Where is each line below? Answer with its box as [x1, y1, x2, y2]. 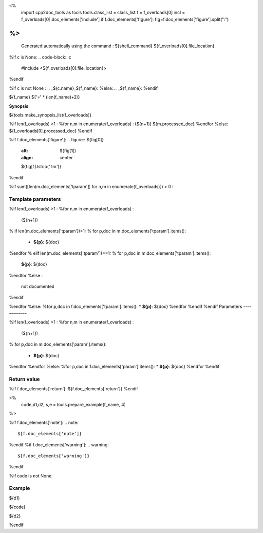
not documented [21, 283, 55, 289]
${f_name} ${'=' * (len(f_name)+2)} [9, 94, 80, 100]
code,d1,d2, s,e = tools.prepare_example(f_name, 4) [21, 401, 126, 407]
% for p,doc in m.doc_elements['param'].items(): [9, 342, 107, 347]
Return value [9, 376, 40, 382]
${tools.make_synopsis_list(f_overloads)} [9, 112, 92, 118]
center [59, 154, 73, 160]
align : [21, 154, 33, 160]
